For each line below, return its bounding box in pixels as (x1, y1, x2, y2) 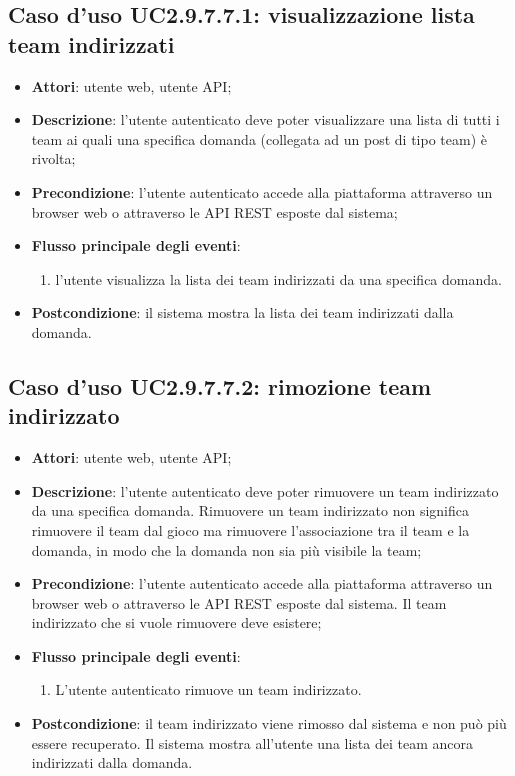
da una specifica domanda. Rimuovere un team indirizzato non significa (31, 500, 469, 521)
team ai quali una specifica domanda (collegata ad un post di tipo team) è (31, 128, 487, 149)
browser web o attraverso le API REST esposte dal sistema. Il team (31, 592, 447, 613)
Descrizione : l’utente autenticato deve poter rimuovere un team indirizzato (31, 480, 499, 501)
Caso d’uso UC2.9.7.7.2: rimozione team (8, 370, 432, 401)
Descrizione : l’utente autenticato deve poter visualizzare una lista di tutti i (31, 109, 500, 130)
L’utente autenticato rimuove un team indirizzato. (55, 679, 362, 700)
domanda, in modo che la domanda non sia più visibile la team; (31, 539, 422, 560)
